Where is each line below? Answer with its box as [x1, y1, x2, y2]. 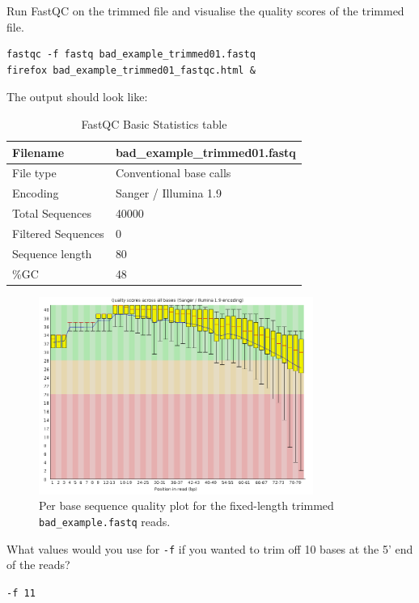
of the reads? [6, 556, 70, 573]
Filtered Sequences [12, 224, 104, 241]
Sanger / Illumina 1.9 [115, 185, 222, 202]
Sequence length [12, 244, 92, 261]
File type [12, 164, 57, 181]
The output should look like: [6, 88, 148, 105]
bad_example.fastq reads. [39, 512, 171, 529]
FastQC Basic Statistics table [81, 115, 227, 132]
